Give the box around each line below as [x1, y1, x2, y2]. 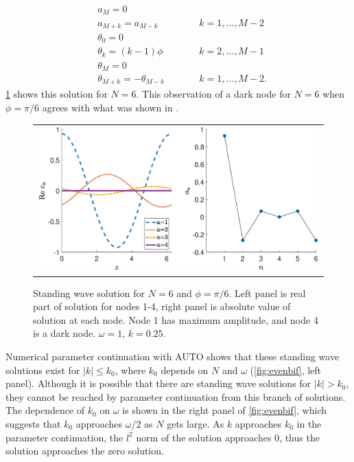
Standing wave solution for [33, 285, 145, 300]
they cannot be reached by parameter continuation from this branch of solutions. [5, 389, 346, 404]
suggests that [5, 417, 61, 431]
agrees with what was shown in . [42, 100, 179, 115]
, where [115, 362, 146, 377]
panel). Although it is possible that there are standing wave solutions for [5, 376, 311, 390]
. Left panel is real [228, 285, 306, 300]
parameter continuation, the [5, 430, 123, 444]
